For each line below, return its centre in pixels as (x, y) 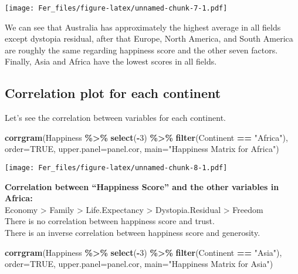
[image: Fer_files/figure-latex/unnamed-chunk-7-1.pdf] (116, 8)
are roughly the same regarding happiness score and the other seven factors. (141, 50)
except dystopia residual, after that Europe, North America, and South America (149, 38)
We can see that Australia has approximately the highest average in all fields (143, 27)
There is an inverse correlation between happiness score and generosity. (133, 233)
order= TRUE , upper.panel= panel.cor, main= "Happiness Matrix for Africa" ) (142, 149)
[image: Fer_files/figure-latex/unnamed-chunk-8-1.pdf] (116, 168)
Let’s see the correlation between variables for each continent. (115, 118)
